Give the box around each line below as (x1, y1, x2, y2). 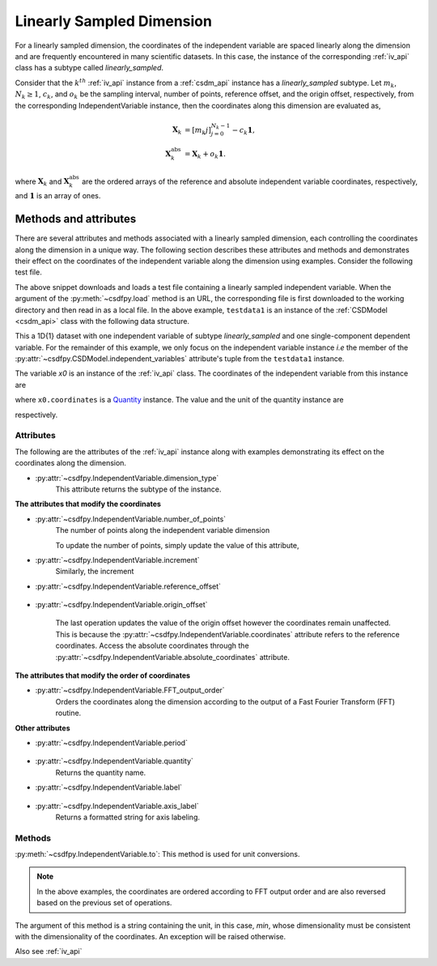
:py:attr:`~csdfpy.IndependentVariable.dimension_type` (35, 473, 219, 483)
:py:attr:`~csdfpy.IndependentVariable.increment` (35, 555, 200, 564)
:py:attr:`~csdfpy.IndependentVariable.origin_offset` (35, 600, 208, 610)
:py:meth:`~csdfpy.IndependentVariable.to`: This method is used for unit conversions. (15, 849, 300, 859)
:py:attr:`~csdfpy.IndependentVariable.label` (35, 782, 182, 793)
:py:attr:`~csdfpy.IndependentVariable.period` (35, 738, 188, 747)
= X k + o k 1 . (185, 150, 227, 160)
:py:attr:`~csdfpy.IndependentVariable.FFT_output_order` (35, 685, 226, 696)
